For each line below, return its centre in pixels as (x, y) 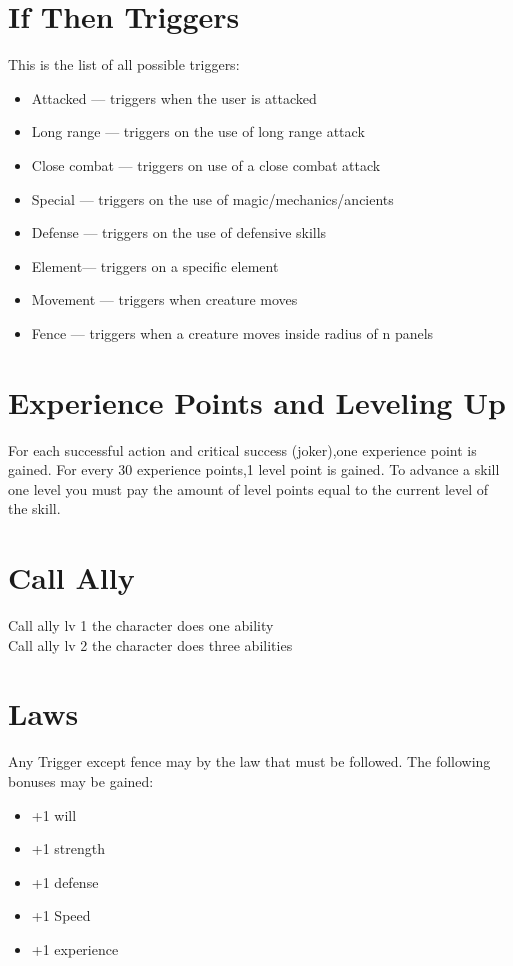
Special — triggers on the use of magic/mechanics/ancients (212, 198)
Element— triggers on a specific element (155, 265)
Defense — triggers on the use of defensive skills (179, 232)
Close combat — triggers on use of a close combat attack (206, 164)
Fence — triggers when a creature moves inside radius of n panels (232, 332)
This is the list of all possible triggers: (124, 64)
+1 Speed (61, 915)
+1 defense (65, 881)
